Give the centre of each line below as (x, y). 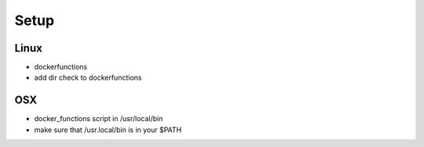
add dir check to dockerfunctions (88, 77)
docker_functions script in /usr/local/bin (99, 119)
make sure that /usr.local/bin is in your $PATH (108, 130)
